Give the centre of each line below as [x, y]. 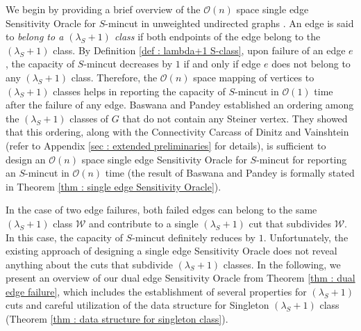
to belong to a [35, 37]
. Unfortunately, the [306, 237]
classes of [89, 118]
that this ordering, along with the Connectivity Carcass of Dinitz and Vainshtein [177, 132]
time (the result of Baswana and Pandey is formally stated [230, 173]
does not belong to [311, 64]
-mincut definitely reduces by [194, 237]
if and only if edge [222, 64]
